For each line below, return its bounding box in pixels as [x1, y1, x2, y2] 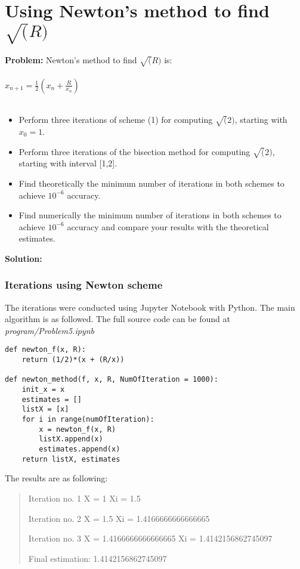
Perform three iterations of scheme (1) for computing [18, 113, 213, 126]
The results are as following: [5, 472, 108, 484]
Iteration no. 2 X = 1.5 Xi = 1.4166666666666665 [28, 512, 210, 524]
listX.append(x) [39, 435, 103, 444]
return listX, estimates [21, 454, 120, 463]
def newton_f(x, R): [5, 345, 86, 354]
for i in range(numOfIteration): [21, 415, 154, 424]
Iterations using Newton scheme [5, 277, 163, 292]
